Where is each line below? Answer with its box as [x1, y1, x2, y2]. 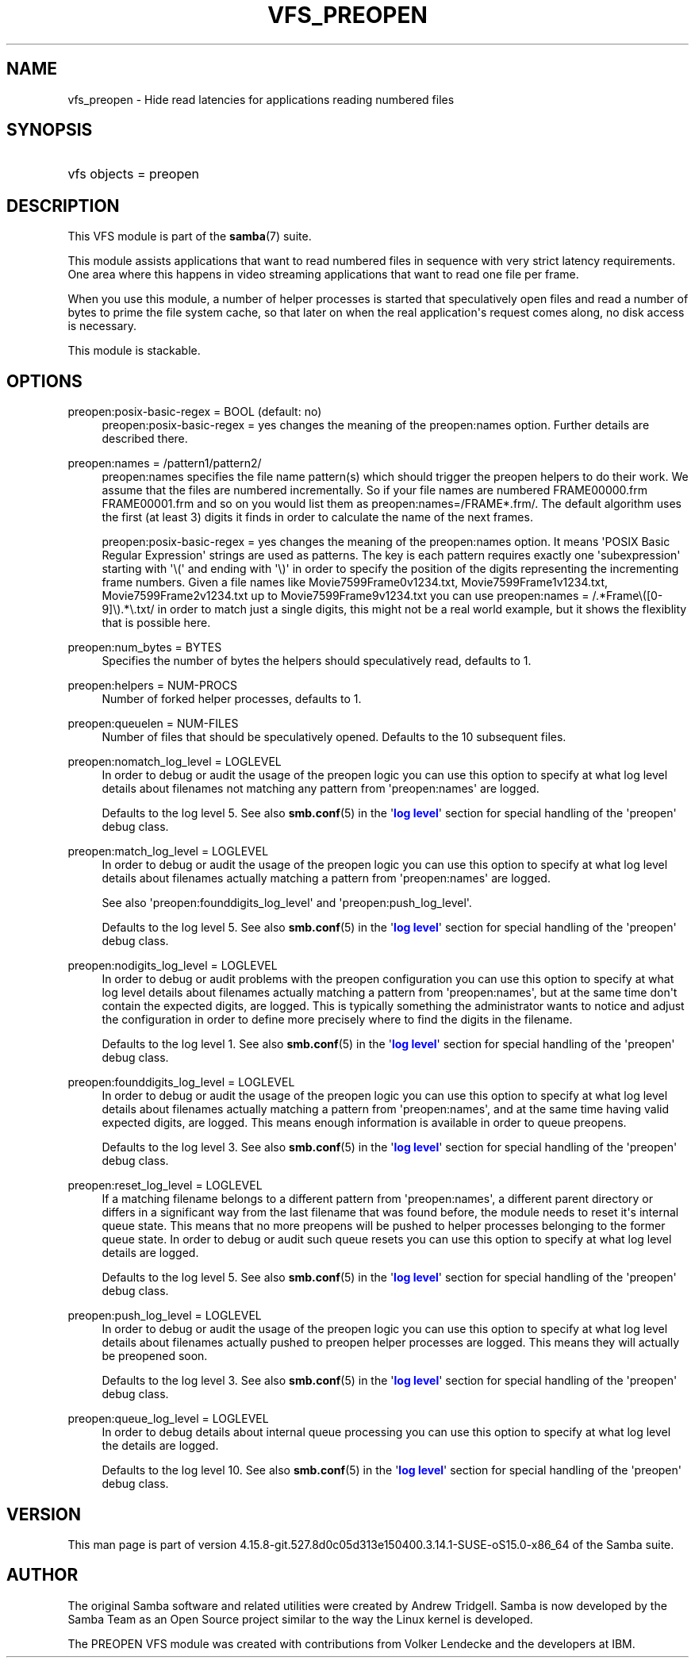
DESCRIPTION [6, 195, 120, 216]
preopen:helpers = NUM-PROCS [67, 678, 237, 693]
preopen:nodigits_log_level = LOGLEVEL [67, 959, 278, 973]
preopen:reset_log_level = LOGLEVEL [67, 1178, 263, 1193]
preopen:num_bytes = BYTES [67, 640, 222, 655]
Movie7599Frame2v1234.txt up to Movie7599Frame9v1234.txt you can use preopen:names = [102, 589, 589, 603]
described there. [102, 432, 188, 446]
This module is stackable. [67, 344, 201, 358]
